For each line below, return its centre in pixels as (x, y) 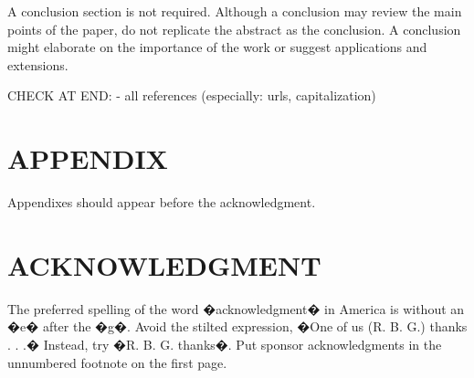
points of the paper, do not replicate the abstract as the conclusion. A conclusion (234, 29)
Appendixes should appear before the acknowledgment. (162, 202)
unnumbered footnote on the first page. (117, 362)
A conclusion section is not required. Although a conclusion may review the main (235, 11)
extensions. (38, 64)
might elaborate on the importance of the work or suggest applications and (217, 47)
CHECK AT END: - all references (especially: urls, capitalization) (192, 95)
